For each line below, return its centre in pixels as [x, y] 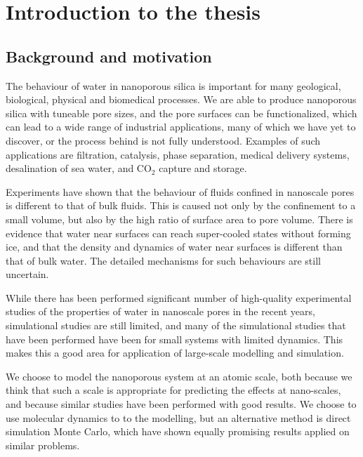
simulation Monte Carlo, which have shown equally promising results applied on [178, 431]
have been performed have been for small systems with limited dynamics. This [174, 339]
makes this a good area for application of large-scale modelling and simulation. [175, 353]
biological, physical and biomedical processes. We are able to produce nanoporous [181, 99]
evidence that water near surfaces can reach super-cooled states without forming [178, 233]
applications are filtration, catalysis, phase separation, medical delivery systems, [178, 154]
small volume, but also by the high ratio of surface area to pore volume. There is [179, 219]
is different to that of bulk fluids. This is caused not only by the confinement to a [181, 205]
